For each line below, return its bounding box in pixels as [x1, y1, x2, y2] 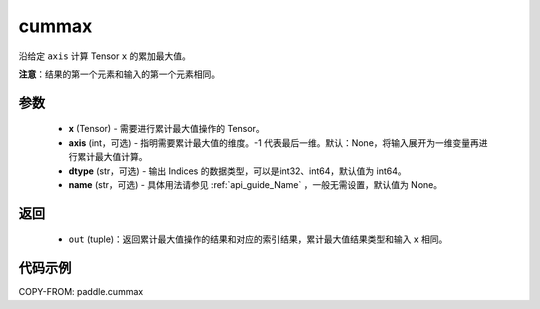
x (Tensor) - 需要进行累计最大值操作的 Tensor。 [68, 123, 265, 135]
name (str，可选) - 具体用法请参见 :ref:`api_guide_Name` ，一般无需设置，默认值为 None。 [68, 178, 443, 190]
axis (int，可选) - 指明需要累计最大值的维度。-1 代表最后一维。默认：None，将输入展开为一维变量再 [68, 136, 480, 149]
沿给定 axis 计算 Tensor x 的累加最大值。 [18, 50, 192, 62]
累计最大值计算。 [76, 151, 148, 163]
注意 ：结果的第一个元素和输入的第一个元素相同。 [18, 68, 220, 80]
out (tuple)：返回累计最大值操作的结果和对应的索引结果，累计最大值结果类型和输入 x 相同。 [68, 233, 448, 245]
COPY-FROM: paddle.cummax [18, 286, 144, 298]
